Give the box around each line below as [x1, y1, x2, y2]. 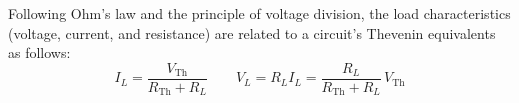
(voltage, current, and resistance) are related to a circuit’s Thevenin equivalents [8, 22, 496, 43]
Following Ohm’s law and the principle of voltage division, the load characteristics [8, 3, 511, 23]
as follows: [8, 42, 71, 63]
